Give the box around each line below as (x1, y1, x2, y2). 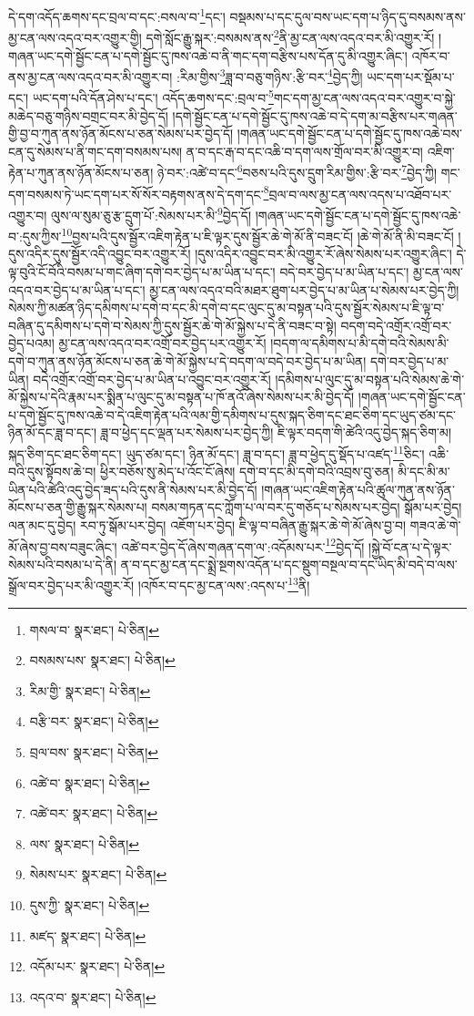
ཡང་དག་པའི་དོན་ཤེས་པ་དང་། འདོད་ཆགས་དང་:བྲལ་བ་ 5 (32, 86, 274, 107)
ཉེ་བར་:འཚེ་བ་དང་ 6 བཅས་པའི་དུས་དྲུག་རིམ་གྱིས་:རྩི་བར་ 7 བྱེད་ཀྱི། (156, 160, 438, 182)
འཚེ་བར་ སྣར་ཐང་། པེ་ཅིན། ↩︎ (29, 804, 158, 823)
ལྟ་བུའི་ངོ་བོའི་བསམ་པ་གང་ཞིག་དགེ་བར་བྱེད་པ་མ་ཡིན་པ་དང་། (8, 262, 276, 281)
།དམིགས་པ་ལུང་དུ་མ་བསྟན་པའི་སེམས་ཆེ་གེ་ (275, 369, 465, 388)
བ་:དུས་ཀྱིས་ (8, 226, 62, 245)
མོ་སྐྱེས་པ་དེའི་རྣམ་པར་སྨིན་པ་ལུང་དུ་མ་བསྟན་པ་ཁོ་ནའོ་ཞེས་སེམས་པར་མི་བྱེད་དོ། (8, 387, 355, 406)
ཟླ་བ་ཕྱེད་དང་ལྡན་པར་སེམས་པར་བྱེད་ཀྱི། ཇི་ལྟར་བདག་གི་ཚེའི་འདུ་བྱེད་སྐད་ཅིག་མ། (100, 423, 451, 442)
